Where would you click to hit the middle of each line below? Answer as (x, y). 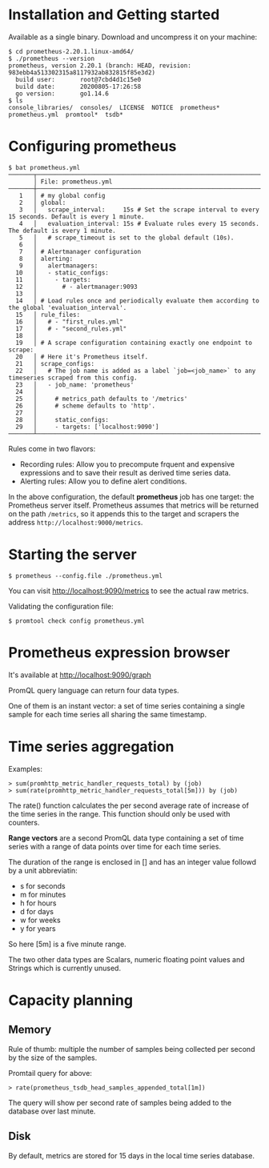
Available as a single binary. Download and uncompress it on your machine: (133, 37)
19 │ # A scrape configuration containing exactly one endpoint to (134, 343)
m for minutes (43, 894)
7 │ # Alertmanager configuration (80, 251)
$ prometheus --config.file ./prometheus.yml (85, 576)
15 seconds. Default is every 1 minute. (77, 217)
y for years (38, 928)
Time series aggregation (91, 747)
